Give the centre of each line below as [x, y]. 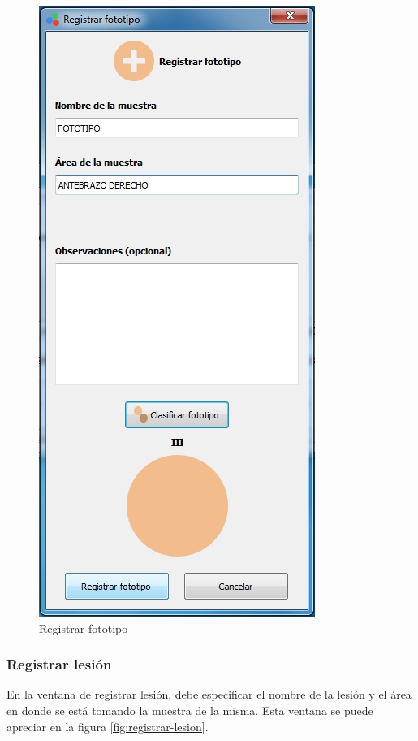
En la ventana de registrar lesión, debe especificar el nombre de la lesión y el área [209, 694]
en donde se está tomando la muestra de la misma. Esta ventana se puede [190, 710]
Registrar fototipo [84, 628]
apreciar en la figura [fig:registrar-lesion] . [108, 726]
